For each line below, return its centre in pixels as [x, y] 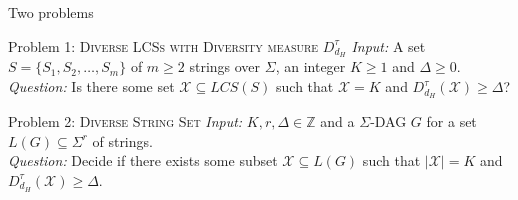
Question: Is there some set [91, 86]
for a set [451, 120]
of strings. [122, 140]
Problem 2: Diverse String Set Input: [125, 120]
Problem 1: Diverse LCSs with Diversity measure [163, 45]
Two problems [51, 12]
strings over [225, 66]
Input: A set [388, 45]
